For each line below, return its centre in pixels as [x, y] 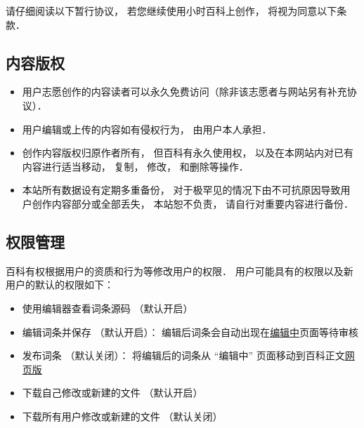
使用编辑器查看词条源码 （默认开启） [108, 308]
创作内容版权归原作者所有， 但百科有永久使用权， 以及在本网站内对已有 [188, 153]
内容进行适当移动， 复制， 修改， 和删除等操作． [135, 166]
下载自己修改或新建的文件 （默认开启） [112, 393]
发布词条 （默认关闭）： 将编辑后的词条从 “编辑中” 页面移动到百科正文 [183, 355]
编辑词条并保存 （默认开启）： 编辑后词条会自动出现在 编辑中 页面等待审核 [190, 332]
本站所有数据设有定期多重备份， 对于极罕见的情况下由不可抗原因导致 [181, 190]
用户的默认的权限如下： [60, 285]
